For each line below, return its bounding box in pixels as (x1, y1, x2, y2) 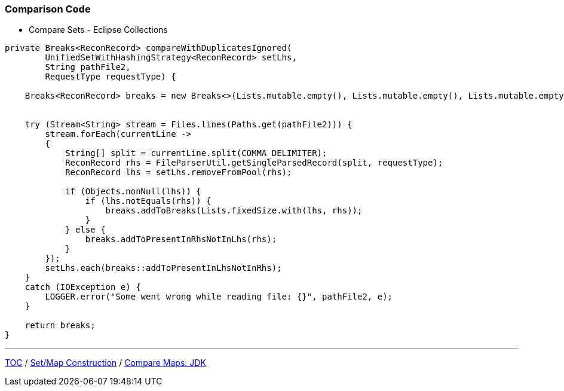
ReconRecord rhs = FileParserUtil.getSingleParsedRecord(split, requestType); (65, 158, 443, 168)
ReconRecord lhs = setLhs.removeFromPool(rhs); (65, 167, 292, 178)
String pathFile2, (45, 62, 131, 72)
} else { (65, 225, 106, 235)
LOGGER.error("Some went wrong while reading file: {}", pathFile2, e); (45, 292, 393, 302)
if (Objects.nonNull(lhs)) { (65, 187, 201, 197)
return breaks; (24, 320, 96, 331)
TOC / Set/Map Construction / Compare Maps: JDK (5, 358, 206, 368)
